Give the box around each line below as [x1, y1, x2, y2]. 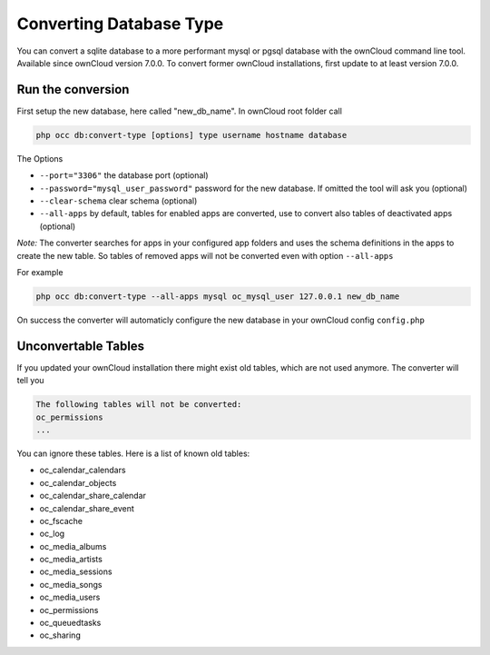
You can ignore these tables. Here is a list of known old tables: [16, 448, 250, 459]
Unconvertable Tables [16, 338, 145, 353]
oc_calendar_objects [39, 477, 117, 488]
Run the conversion [16, 82, 130, 97]
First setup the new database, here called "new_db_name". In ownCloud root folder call [16, 105, 342, 116]
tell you [16, 375, 44, 386]
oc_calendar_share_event [39, 502, 135, 513]
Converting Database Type [16, 14, 224, 34]
